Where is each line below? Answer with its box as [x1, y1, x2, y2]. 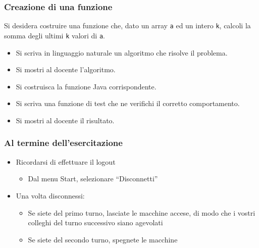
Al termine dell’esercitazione [4, 136, 123, 149]
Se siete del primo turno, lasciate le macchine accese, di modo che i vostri [28, 207, 255, 218]
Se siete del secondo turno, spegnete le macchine [28, 234, 178, 244]
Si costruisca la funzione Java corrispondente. [16, 81, 157, 91]
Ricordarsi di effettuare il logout [16, 156, 116, 167]
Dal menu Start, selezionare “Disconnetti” [28, 173, 158, 184]
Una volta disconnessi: [16, 190, 85, 201]
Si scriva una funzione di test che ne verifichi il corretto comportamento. [16, 98, 240, 109]
